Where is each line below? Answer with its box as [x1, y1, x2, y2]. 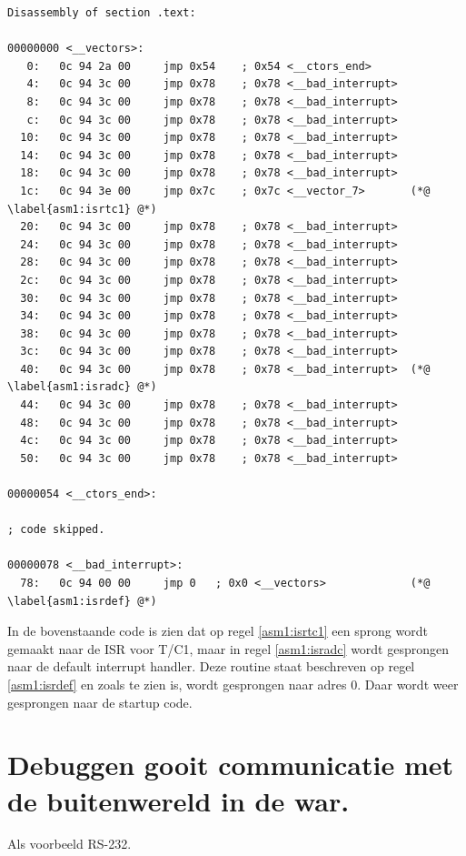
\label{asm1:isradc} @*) [7, 380, 157, 394]
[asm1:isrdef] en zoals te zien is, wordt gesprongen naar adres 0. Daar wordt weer [7, 674, 459, 693]
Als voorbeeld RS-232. [7, 834, 132, 853]
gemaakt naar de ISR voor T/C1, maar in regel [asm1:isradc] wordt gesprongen [7, 639, 450, 658]
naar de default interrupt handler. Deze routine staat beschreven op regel [7, 657, 415, 676]
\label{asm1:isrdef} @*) [7, 594, 157, 608]
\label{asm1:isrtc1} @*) [7, 202, 157, 216]
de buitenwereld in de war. [7, 781, 350, 819]
